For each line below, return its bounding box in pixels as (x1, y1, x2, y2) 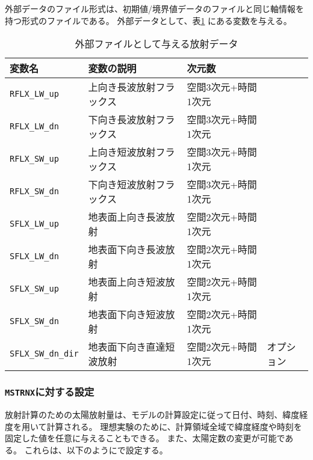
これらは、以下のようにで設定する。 (24, 443, 168, 456)
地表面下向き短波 (88, 307, 166, 322)
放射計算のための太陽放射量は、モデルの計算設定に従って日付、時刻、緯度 (5, 408, 300, 420)
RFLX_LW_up (10, 89, 59, 99)
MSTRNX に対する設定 (5, 384, 95, 399)
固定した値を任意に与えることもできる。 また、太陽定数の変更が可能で (5, 432, 285, 444)
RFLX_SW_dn (10, 186, 59, 197)
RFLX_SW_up (10, 154, 59, 164)
